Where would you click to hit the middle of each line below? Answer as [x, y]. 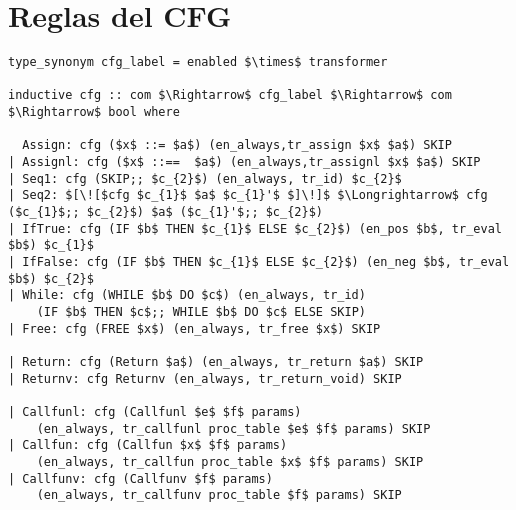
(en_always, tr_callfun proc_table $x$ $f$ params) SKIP [230, 461]
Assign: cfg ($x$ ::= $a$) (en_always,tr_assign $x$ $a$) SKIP [237, 145]
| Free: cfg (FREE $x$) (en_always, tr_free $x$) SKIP [194, 328]
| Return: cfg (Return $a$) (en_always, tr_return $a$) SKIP [216, 361]
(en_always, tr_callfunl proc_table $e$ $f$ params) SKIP [233, 428]
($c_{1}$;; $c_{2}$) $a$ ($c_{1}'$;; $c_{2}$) [165, 212]
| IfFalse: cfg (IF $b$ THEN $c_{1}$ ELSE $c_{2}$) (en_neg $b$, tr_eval [259, 262]
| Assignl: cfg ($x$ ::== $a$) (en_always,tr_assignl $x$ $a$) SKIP [244, 162]
